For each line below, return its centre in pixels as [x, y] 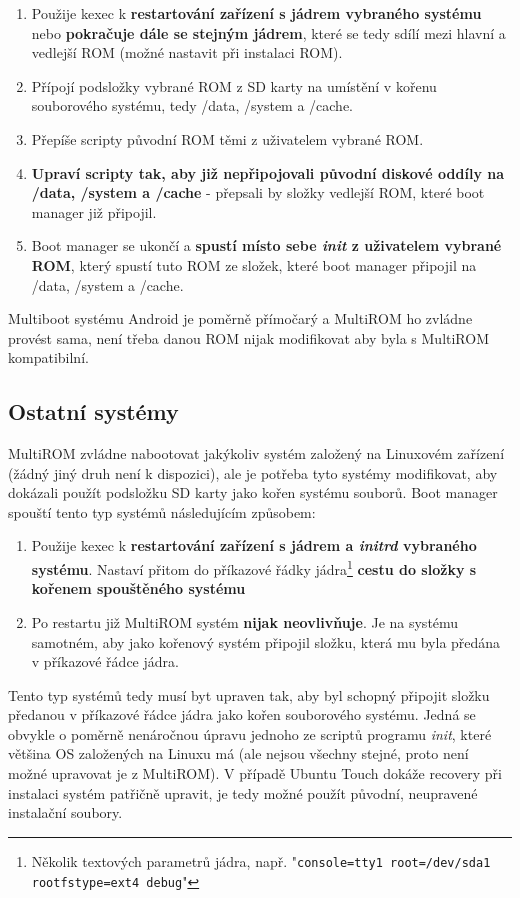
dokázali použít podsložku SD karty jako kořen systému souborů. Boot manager [253, 492]
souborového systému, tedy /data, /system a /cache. [192, 105]
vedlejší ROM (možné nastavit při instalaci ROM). [187, 52]
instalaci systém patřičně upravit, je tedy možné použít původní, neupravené [243, 792]
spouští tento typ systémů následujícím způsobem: [162, 511]
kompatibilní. [48, 357]
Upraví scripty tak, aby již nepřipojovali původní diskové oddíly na [268, 172]
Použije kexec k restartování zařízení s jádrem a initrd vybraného [254, 545]
